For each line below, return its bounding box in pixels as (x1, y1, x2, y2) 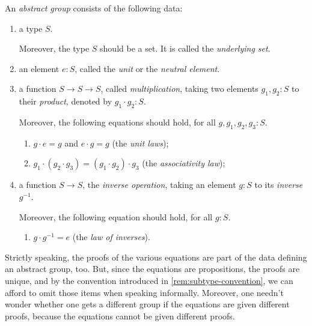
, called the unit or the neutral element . (75, 62, 220, 74)
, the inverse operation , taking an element (82, 178, 236, 191)
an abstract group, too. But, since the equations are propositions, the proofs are (5, 262, 300, 275)
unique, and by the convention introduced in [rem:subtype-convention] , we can (5, 274, 293, 286)
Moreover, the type (19, 42, 90, 55)
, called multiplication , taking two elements (100, 82, 258, 95)
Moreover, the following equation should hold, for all (19, 210, 213, 223)
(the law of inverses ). (72, 231, 150, 243)
